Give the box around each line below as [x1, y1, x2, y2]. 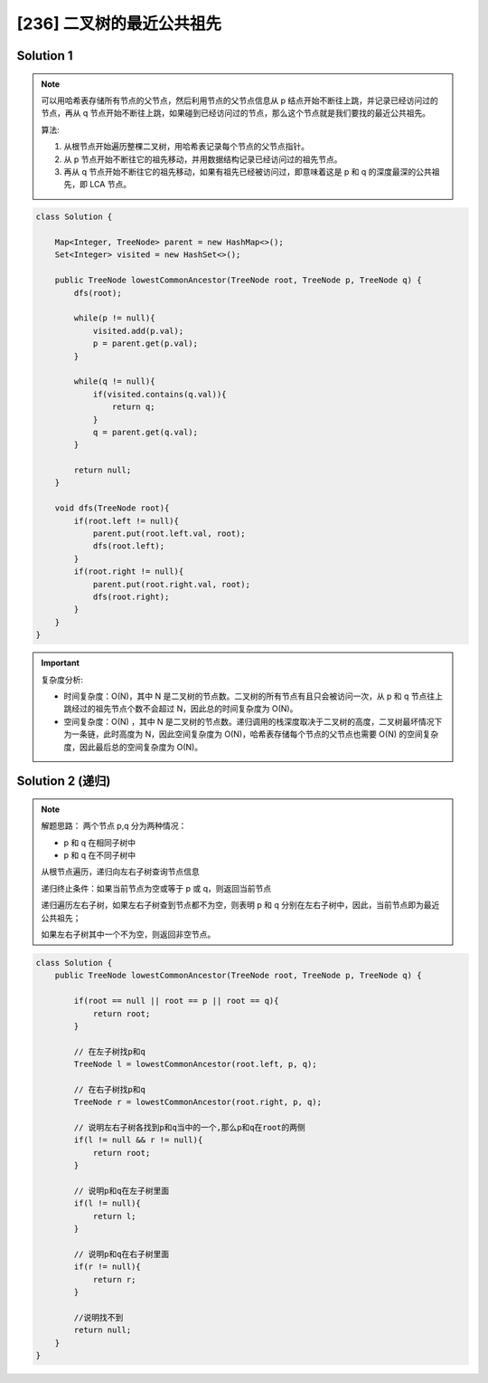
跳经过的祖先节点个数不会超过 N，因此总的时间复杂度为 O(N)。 [63, 703, 298, 714]
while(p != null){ [73, 313, 155, 323]
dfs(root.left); [92, 541, 165, 551]
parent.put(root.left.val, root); [92, 529, 246, 539]
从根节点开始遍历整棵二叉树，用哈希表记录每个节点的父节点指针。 [63, 141, 309, 152]
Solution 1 [16, 48, 73, 63]
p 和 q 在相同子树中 [63, 837, 136, 848]
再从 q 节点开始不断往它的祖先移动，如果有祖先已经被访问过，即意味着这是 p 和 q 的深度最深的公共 [63, 166, 433, 176]
